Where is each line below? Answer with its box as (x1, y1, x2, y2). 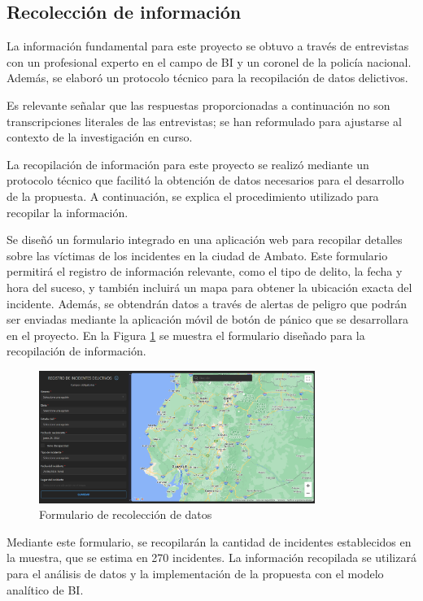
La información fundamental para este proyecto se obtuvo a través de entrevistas (7, 37, 409, 54)
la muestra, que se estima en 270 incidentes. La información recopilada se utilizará (7, 549, 416, 566)
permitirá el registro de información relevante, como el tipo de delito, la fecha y (7, 263, 403, 280)
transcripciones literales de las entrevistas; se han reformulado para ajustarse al (7, 112, 402, 129)
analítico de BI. (7, 581, 84, 598)
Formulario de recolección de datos (39, 506, 212, 523)
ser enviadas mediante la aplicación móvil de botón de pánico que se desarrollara (7, 311, 408, 328)
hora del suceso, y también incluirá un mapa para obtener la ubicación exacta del (7, 278, 412, 295)
